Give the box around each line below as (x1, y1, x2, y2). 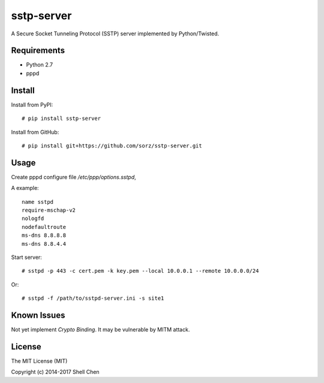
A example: (11, 185, 39, 192)
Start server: (11, 254, 42, 261)
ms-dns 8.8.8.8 (22, 232, 67, 239)
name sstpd (22, 198, 54, 205)
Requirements (11, 46, 65, 56)
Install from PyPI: (11, 101, 53, 108)
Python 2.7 (26, 61, 53, 68)
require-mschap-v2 (22, 207, 76, 213)
